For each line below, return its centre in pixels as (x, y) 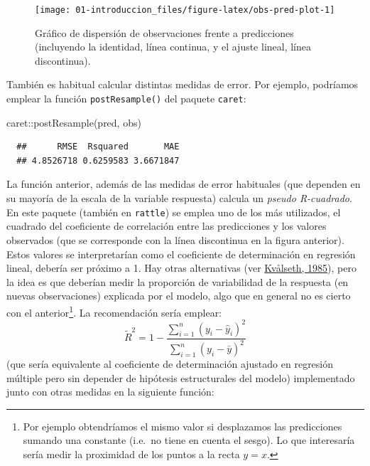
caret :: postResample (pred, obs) (74, 122)
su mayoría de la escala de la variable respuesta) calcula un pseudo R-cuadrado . (179, 198)
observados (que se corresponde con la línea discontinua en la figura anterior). (175, 239)
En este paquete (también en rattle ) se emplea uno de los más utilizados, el (174, 212)
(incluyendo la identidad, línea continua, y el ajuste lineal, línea (173, 47)
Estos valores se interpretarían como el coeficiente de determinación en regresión (181, 254)
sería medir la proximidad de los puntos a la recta (131, 454)
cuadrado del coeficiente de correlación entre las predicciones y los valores (167, 226)
